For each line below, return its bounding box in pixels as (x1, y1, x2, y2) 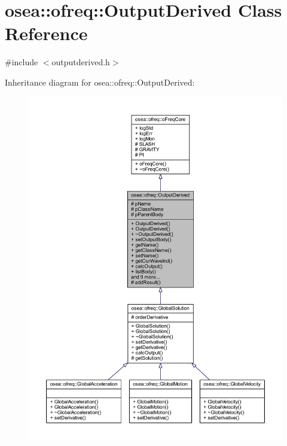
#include (5, 56, 38, 68)
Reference (5, 21, 88, 45)
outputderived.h (51, 56, 110, 68)
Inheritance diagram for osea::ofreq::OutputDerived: (5, 75, 195, 88)
